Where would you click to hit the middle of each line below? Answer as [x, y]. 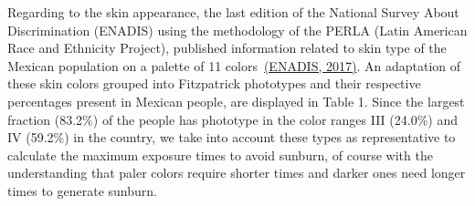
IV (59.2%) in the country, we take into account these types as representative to [232, 137]
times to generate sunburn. [82, 190]
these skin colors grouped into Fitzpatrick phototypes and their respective [214, 83]
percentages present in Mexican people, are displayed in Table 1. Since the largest [236, 101]
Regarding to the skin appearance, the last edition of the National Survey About [233, 12]
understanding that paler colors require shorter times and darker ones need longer [237, 173]
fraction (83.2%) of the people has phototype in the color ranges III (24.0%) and [233, 119]
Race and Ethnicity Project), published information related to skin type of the [227, 48]
